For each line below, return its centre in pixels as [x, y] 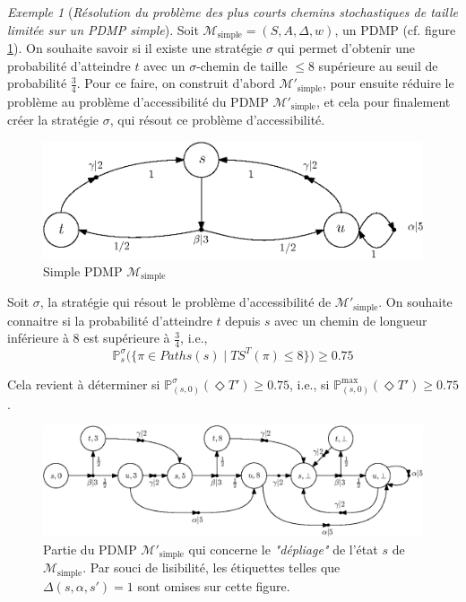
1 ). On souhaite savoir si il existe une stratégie [135, 48]
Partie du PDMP [90, 549]
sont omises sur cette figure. [214, 585]
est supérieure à [127, 338]
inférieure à [38, 338]
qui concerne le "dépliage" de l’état [283, 549]
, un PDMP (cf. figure [395, 29]
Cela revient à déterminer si [84, 384]
